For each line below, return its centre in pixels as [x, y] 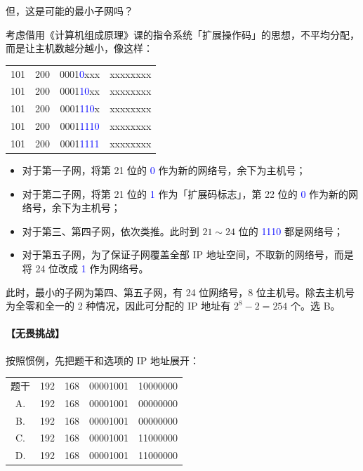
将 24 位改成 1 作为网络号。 [85, 268]
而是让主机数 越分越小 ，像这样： [79, 48]
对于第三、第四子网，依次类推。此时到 [111, 231]
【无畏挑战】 [35, 333]
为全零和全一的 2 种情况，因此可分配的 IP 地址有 [118, 306]
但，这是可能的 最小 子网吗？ [70, 11]
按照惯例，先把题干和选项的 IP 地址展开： [103, 360]
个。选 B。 [316, 306]
